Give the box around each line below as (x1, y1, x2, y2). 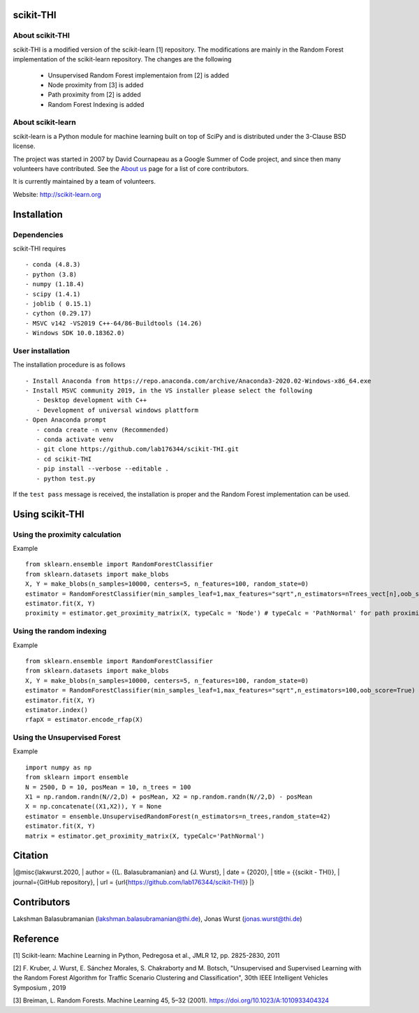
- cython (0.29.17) (25, 309, 92, 318)
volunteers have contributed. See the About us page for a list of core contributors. (13, 165, 249, 173)
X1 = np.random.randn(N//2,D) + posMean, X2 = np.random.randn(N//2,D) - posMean (25, 793, 313, 801)
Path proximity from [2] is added (47, 91, 141, 99)
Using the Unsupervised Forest (13, 733, 121, 743)
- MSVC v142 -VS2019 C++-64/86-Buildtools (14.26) (25, 319, 203, 327)
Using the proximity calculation (13, 529, 122, 539)
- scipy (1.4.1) (25, 290, 81, 298)
